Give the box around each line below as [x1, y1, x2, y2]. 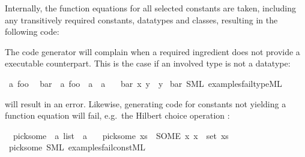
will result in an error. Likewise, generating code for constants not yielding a [5, 97, 286, 110]
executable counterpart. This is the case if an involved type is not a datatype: [5, 57, 291, 70]
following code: [5, 25, 59, 38]
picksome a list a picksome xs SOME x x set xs [13, 129, 229, 141]
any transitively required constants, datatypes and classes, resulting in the [5, 13, 278, 26]
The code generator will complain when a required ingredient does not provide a [5, 45, 300, 58]
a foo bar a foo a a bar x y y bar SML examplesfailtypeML [8, 77, 282, 89]
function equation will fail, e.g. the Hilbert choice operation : [5, 109, 230, 122]
